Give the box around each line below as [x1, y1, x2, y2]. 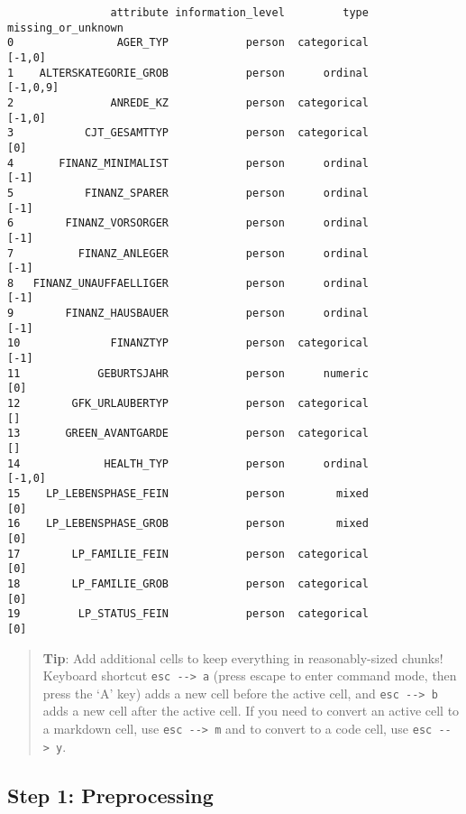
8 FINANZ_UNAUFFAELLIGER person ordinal [7, 276, 369, 290]
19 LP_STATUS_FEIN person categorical [7, 607, 369, 621]
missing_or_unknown [7, 21, 123, 34]
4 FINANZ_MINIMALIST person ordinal [7, 156, 369, 170]
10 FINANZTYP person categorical [7, 337, 369, 350]
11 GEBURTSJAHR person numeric [7, 366, 369, 380]
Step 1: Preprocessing [7, 781, 214, 809]
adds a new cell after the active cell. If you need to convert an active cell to [42, 701, 460, 720]
